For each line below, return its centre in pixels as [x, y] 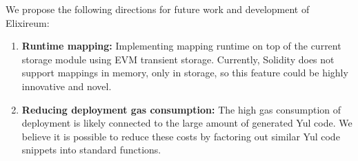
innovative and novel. [67, 86]
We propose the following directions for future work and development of [158, 9]
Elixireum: [28, 22]
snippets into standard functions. [91, 150]
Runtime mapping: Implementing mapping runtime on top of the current [181, 46]
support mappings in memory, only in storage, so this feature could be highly [185, 73]
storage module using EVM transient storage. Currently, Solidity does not [178, 59]
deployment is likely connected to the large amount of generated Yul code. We [187, 123]
